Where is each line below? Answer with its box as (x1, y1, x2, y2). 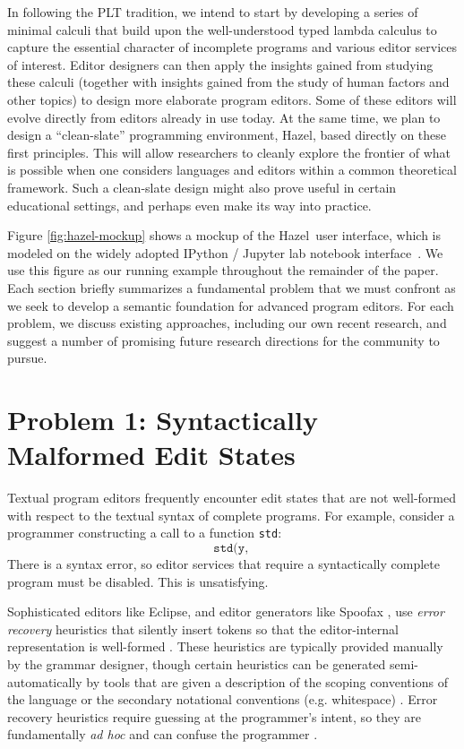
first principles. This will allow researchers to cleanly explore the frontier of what (7, 142, 451, 161)
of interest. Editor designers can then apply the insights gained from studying (7, 55, 434, 73)
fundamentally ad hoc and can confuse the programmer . (7, 725, 318, 744)
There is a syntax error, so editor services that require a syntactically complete (7, 555, 440, 573)
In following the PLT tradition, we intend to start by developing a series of (7, 3, 418, 21)
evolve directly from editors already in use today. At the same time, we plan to (7, 108, 441, 126)
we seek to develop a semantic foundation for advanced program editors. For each (7, 296, 454, 314)
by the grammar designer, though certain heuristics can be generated (7, 655, 386, 673)
